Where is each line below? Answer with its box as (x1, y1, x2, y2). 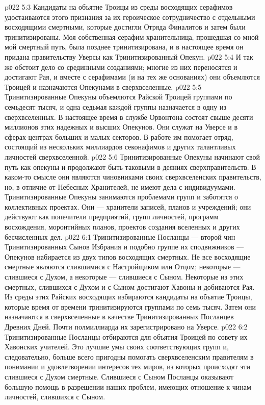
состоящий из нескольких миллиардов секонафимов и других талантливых (5, 141, 236, 152)
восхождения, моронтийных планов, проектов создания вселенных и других (5, 221, 240, 232)
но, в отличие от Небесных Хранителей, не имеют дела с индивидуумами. (5, 181, 235, 192)
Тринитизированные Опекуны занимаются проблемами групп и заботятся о (5, 191, 238, 202)
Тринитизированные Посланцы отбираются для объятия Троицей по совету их (5, 331, 248, 342)
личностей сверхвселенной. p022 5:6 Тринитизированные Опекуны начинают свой (5, 151, 260, 162)
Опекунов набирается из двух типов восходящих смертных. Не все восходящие (5, 251, 251, 262)
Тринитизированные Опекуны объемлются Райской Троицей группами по (5, 91, 232, 102)
